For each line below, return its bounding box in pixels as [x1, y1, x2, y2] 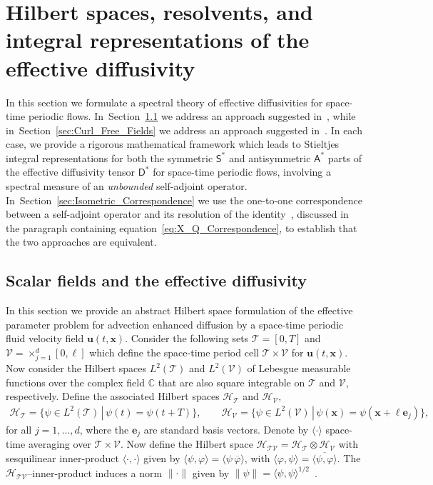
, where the [79, 421, 129, 436]
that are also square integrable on [158, 374, 305, 389]
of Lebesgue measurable [247, 361, 351, 376]
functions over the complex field [6, 374, 145, 389]
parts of [327, 150, 362, 165]
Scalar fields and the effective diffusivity [6, 269, 307, 291]
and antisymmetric [228, 150, 311, 165]
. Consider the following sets [125, 331, 249, 346]
